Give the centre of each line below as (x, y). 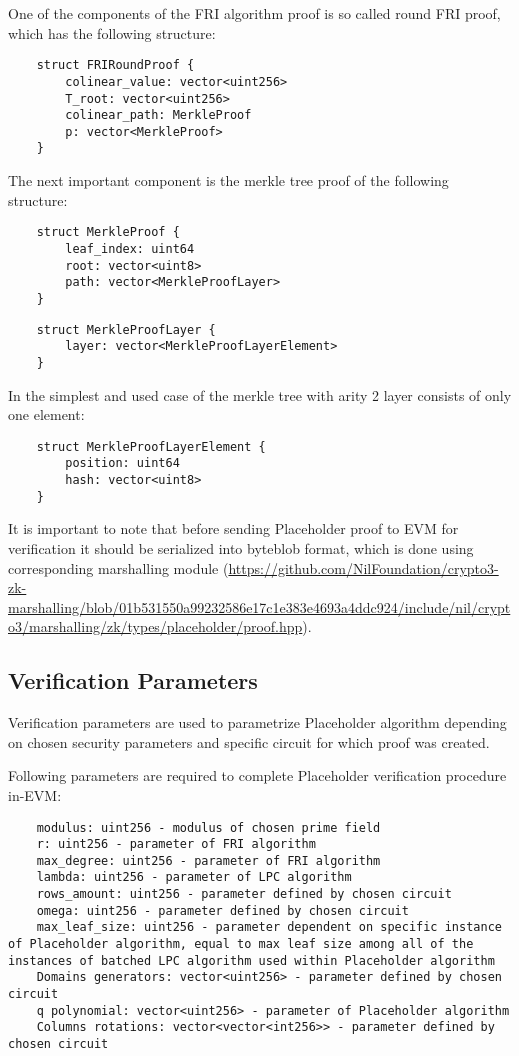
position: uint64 (122, 463)
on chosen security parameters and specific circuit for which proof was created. (249, 741)
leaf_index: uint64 (130, 248)
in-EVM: (35, 794)
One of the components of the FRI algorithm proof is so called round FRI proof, (254, 13)
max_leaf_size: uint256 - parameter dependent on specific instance (269, 927)
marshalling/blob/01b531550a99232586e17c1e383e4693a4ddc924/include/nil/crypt (259, 606)
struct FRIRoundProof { (115, 65)
